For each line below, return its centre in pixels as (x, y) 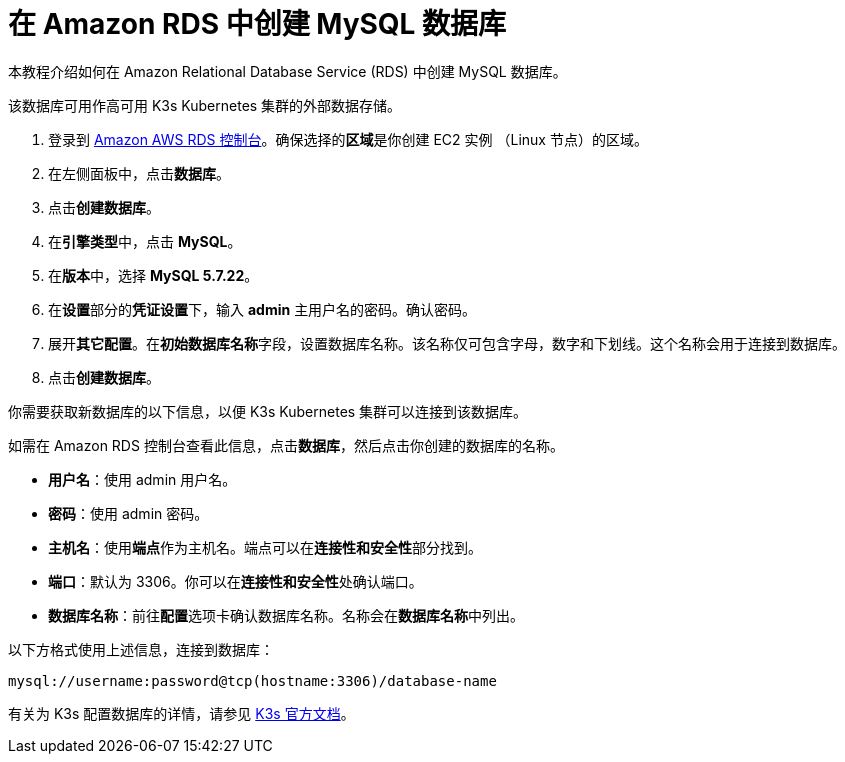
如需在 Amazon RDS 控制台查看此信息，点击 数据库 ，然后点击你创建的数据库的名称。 (286, 445)
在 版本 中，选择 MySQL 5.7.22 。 (153, 275)
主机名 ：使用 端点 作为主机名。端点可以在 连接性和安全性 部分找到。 (265, 547)
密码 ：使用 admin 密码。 (128, 513)
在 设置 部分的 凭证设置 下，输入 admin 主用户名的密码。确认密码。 (262, 309)
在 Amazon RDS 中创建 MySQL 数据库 (257, 24)
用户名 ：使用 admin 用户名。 (142, 479)
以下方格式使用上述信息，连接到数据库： (141, 649)
